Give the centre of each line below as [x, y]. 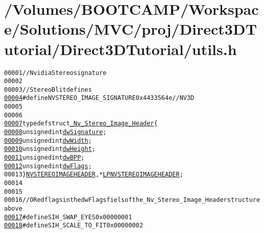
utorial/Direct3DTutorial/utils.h [121, 49]
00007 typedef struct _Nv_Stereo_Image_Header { [81, 124]
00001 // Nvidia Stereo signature [55, 73]
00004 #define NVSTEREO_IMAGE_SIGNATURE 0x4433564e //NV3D [99, 98]
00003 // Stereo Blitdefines [48, 89]
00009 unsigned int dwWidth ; [48, 140]
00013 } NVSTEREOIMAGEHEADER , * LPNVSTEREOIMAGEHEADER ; [94, 175]
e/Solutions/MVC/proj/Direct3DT [131, 29]
